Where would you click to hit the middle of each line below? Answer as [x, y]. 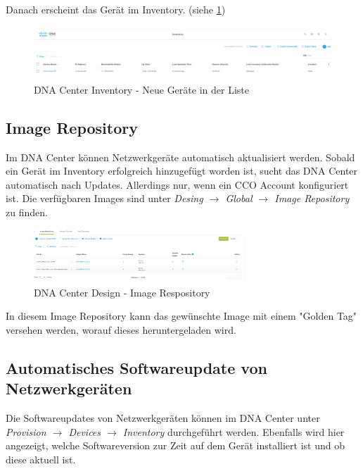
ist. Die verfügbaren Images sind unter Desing [104, 198]
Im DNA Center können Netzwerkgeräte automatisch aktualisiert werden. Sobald [180, 157]
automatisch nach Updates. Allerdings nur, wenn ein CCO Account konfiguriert [177, 184]
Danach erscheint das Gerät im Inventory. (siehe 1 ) [116, 9]
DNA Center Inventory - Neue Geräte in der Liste [141, 89]
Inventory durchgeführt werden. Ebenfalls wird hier [234, 431]
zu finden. [27, 212]
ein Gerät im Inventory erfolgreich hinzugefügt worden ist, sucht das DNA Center [182, 171]
